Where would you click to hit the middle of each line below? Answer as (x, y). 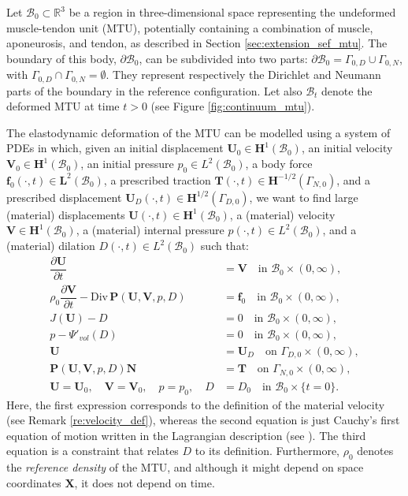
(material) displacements (66, 214)
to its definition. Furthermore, (267, 451)
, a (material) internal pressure (150, 230)
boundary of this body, (61, 58)
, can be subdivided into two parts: (223, 58)
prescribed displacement (64, 197)
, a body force (279, 164)
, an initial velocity (347, 148)
